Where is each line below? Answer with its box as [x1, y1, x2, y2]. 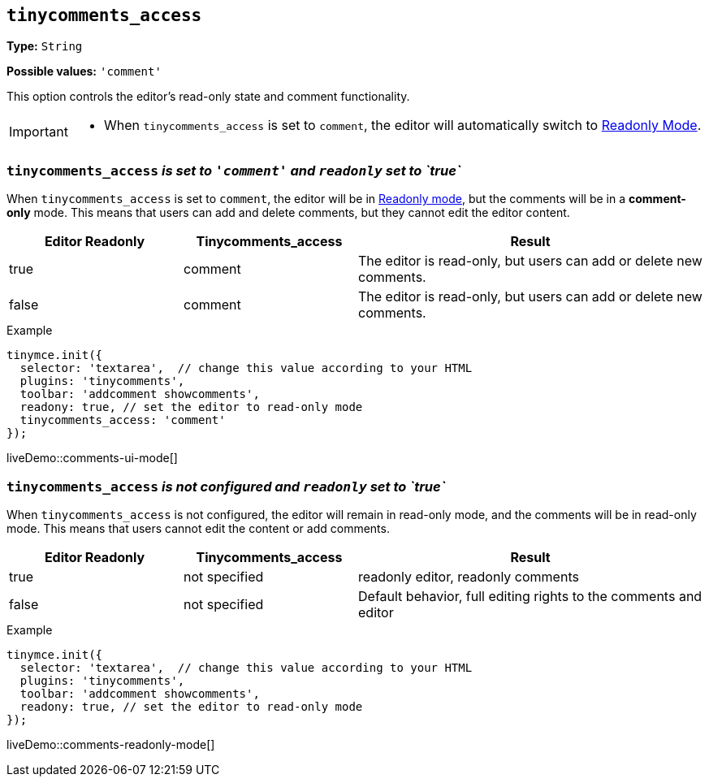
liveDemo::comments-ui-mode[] [6, 451, 178, 465]
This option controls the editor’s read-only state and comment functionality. [6, 89, 410, 104]
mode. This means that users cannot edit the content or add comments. [6, 521, 390, 535]
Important [9, 123, 68, 141]
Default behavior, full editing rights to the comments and [358, 587, 703, 604]
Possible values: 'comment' [6, 64, 162, 79]
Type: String [6, 39, 83, 54]
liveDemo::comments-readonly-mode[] [6, 737, 215, 751]
